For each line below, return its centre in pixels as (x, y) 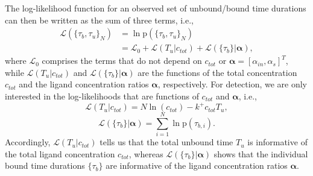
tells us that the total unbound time (166, 142)
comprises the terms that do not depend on (122, 61)
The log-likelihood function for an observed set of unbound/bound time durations (156, 8)
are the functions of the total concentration (217, 72)
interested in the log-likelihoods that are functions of (102, 96)
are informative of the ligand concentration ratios (197, 165)
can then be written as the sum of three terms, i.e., (99, 20)
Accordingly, (28, 142)
